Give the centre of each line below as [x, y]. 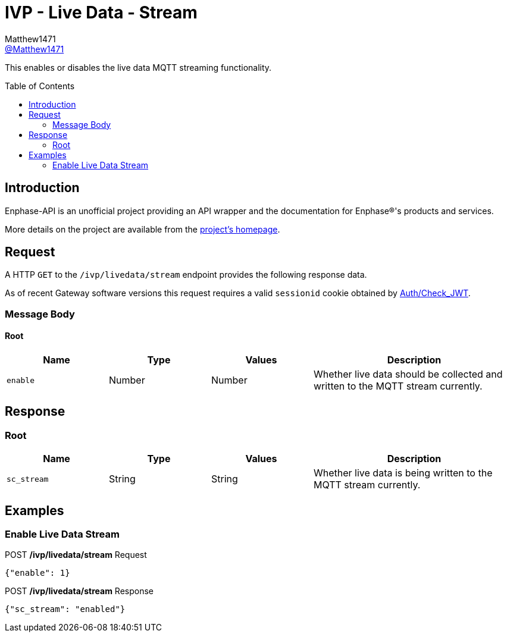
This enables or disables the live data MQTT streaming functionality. [138, 67]
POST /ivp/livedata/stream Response [79, 591]
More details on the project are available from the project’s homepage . [143, 229]
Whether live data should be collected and [408, 374]
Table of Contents [40, 86]
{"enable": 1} [37, 573]
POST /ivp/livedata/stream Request [76, 555]
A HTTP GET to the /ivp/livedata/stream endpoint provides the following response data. [186, 275]
